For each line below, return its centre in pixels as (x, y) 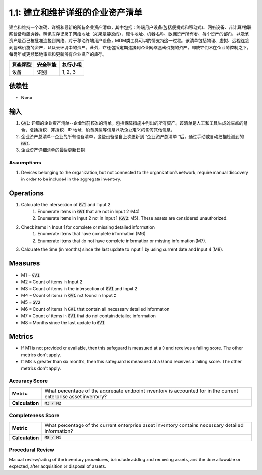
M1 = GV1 (30, 275)
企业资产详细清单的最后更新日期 (53, 150)
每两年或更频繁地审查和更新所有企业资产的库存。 (58, 54)
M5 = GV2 (31, 302)
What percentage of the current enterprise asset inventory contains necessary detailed (144, 425)
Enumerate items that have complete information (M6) (91, 234)
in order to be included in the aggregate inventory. (71, 179)
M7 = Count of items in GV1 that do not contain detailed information (89, 316)
